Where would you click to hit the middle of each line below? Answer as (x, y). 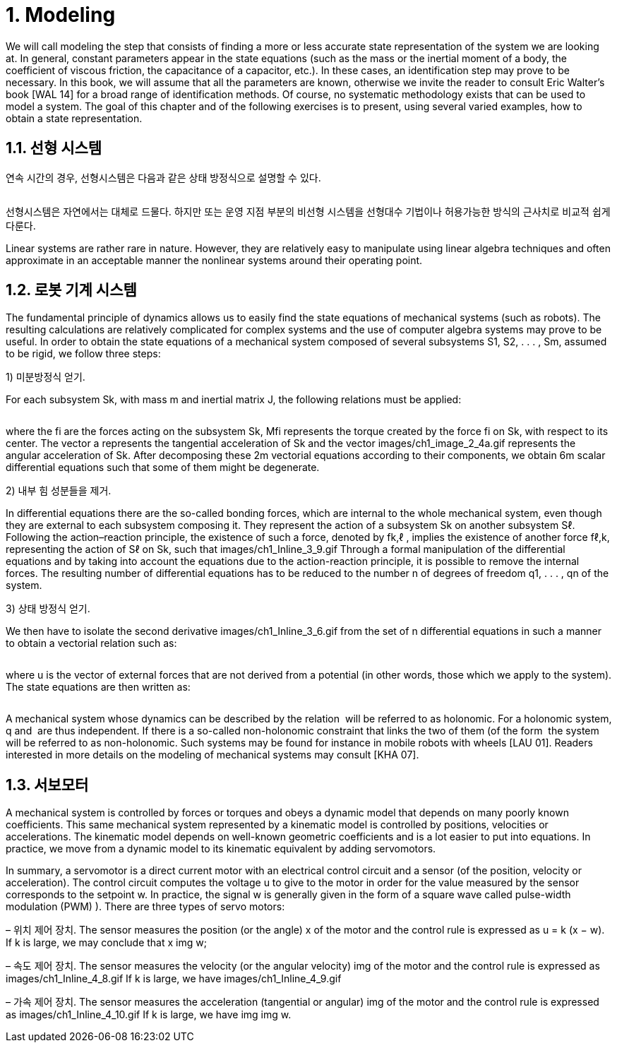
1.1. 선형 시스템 (54, 148)
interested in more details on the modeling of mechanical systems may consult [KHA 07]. (212, 755)
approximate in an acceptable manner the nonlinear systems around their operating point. (214, 260)
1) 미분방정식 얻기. (46, 377)
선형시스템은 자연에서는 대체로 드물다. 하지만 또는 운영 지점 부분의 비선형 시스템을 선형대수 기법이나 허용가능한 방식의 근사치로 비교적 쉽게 (308, 211)
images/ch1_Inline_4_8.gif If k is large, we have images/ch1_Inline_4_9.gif (174, 979)
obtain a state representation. (74, 118)
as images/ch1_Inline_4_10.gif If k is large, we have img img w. (149, 1015)
